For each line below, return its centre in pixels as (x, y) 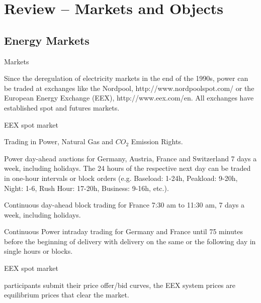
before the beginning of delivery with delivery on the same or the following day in (130, 241)
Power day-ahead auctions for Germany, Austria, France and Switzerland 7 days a (130, 158)
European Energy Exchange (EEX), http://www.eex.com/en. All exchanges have (129, 98)
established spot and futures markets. (62, 107)
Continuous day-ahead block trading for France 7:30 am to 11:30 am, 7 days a (124, 205)
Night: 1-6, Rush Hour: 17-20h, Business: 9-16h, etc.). (86, 188)
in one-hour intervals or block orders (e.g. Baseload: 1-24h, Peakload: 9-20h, (121, 178)
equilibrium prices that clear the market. (67, 295)
